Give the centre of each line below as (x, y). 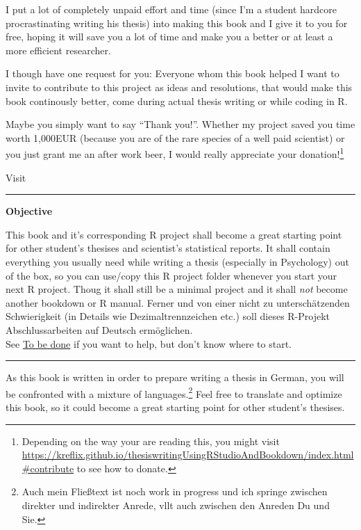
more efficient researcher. (58, 50)
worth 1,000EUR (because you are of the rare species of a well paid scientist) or (175, 137)
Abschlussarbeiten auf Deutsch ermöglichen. (99, 329)
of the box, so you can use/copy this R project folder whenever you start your (171, 275)
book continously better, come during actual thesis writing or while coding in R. (177, 101)
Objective (29, 211)
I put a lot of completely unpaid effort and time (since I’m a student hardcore (171, 9)
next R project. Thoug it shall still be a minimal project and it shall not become (177, 289)
